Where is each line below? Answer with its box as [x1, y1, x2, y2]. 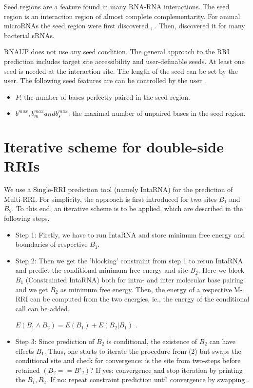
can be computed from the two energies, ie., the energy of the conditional [30, 294, 250, 304]
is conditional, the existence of [106, 336, 197, 346]
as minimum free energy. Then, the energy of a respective [60, 284, 232, 294]
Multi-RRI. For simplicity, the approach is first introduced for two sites [4, 194, 217, 204]
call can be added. [15, 303, 70, 313]
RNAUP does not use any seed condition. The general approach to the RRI [4, 46, 230, 57]
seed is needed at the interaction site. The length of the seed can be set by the [4, 65, 238, 76]
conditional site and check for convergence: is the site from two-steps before [15, 355, 241, 366]
